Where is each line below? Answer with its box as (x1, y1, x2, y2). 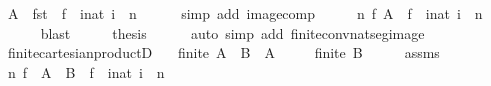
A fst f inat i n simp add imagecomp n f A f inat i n (7, 3, 483, 23)
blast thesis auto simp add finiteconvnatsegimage (40, 22, 425, 43)
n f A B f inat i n (7, 61, 165, 82)
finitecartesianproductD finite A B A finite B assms (7, 42, 440, 63)
